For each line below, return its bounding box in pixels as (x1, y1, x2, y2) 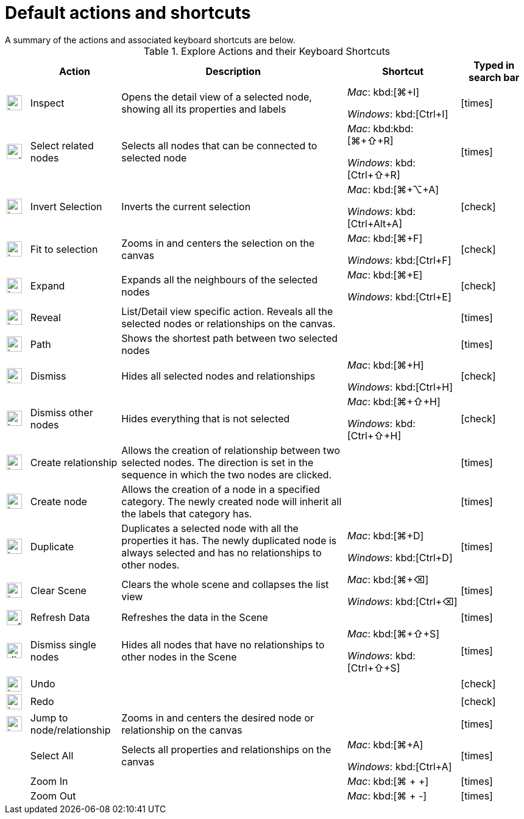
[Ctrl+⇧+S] (347, 661, 400, 674)
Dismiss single (30, 638, 96, 651)
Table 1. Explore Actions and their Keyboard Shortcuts (143, 44, 391, 57)
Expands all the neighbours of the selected (121, 273, 318, 286)
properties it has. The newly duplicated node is (121, 534, 337, 547)
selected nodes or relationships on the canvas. (121, 317, 336, 330)
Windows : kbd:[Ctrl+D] (347, 551, 453, 564)
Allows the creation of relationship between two (121, 444, 341, 456)
